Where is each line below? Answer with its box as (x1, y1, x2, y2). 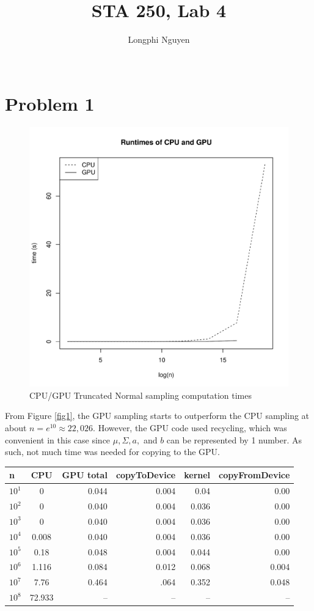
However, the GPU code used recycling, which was (98, 421, 287, 434)
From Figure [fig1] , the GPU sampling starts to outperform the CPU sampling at (5, 409, 310, 422)
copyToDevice (115, 468, 176, 481)
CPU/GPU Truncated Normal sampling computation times (29, 388, 252, 401)
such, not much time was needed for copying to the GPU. (5, 445, 221, 458)
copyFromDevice (219, 468, 290, 481)
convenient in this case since (5, 433, 111, 446)
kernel (184, 468, 211, 481)
